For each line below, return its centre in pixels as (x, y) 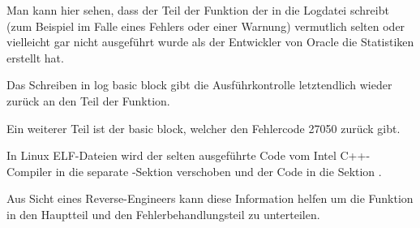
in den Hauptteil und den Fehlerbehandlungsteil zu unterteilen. (163, 214)
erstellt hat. (35, 57)
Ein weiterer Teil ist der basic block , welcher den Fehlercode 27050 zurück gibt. (204, 128)
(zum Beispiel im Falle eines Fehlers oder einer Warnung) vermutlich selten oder (206, 26)
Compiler (30, 171)
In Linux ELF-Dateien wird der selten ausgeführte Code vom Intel (171, 155)
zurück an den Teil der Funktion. (88, 100)
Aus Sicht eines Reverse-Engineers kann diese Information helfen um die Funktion (210, 198)
